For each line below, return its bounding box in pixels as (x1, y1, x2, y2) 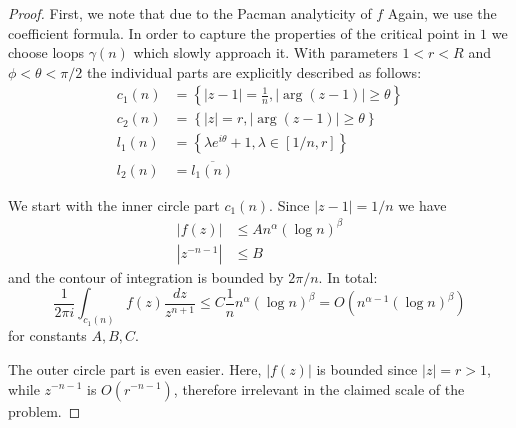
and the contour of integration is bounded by (8, 266, 284, 287)
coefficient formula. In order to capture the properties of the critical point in (8, 22, 476, 43)
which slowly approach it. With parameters (133, 42, 398, 63)
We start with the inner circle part (8, 194, 220, 215)
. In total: (318, 266, 378, 287)
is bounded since (316, 358, 418, 379)
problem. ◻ (8, 400, 81, 421)
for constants (8, 325, 87, 346)
